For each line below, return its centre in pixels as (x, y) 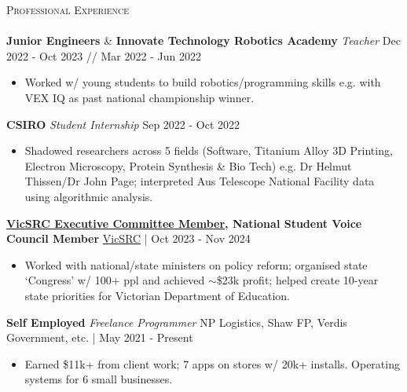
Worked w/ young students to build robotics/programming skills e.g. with (203, 82)
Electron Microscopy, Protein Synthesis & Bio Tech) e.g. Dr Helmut (188, 165)
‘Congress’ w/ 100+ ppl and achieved (115, 280)
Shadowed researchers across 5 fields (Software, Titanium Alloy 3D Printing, (209, 150)
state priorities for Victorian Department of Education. (157, 295)
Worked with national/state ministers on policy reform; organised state (196, 264)
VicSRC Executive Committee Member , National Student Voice (184, 223)
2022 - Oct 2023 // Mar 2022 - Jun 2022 (104, 55)
